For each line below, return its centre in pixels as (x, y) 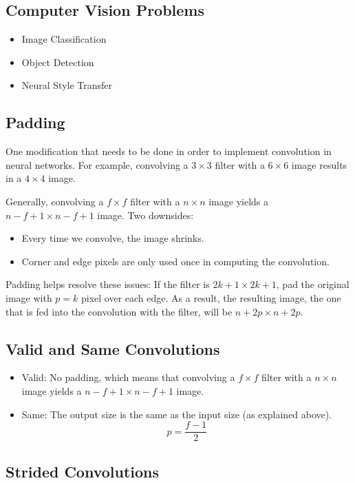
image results (319, 164)
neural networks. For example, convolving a (97, 164)
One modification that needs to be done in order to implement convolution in (169, 151)
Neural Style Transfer (67, 85)
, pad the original (313, 284)
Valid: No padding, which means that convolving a (128, 377)
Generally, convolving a (55, 201)
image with (29, 297)
